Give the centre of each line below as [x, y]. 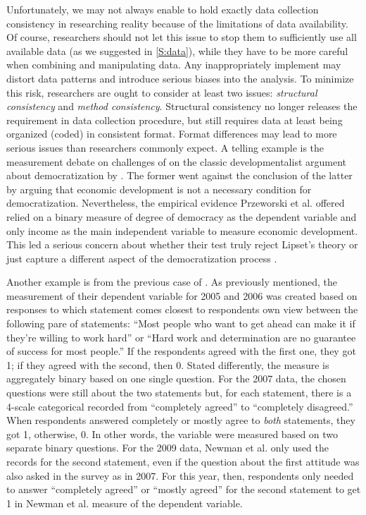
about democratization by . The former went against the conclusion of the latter [179, 175]
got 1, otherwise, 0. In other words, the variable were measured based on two [172, 434]
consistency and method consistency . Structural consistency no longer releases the [182, 106]
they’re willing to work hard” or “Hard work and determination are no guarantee [181, 337]
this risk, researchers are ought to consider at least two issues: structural [162, 92]
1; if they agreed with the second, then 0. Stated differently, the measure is [168, 364]
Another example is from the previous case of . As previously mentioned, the [172, 282]
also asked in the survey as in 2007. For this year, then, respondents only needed [180, 475]
